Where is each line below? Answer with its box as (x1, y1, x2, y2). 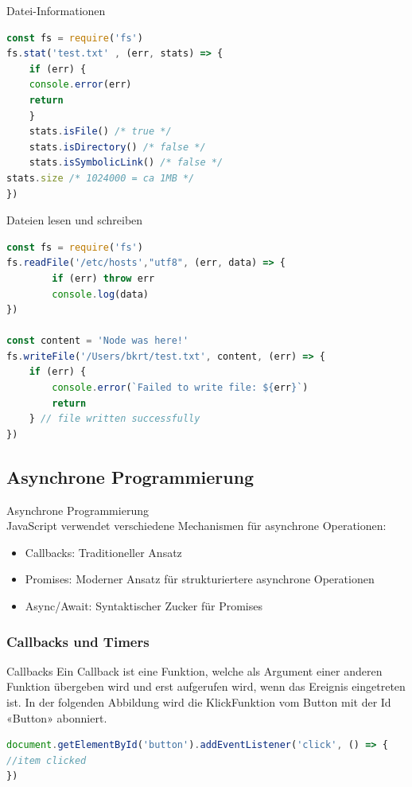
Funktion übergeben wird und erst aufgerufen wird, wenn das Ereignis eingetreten (6, 678, 406, 695)
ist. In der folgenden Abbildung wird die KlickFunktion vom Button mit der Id (6, 694, 391, 711)
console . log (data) (52, 288, 150, 300)
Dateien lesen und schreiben (6, 212, 143, 228)
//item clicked (6, 754, 87, 766)
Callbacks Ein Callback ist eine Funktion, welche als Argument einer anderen (6, 662, 383, 679)
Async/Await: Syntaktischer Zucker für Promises (25, 598, 262, 614)
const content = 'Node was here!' (6, 335, 189, 347)
